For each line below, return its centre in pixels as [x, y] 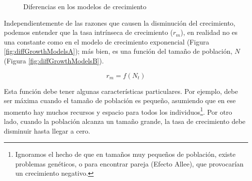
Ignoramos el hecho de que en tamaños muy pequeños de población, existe [125, 154]
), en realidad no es [209, 32]
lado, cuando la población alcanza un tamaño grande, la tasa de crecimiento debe [125, 121]
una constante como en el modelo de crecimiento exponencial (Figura [107, 41]
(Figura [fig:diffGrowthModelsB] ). [54, 60]
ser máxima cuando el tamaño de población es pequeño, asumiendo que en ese [120, 100]
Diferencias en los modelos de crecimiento [85, 6]
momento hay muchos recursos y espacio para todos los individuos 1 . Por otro [118, 111]
